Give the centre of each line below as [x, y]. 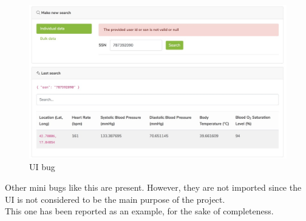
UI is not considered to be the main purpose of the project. [115, 199]
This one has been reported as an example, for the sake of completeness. [139, 211]
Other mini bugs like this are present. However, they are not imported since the [153, 187]
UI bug [42, 167]
